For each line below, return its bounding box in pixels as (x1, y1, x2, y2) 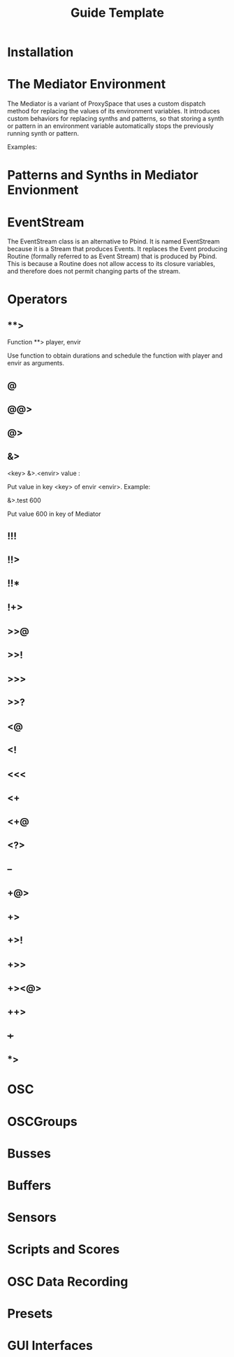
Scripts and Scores (7, 1242, 120, 1258)
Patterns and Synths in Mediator (7, 167, 199, 183)
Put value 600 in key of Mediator (7, 509, 101, 519)
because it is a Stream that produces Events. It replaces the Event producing (7, 245, 228, 253)
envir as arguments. (7, 359, 65, 367)
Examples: (7, 143, 37, 151)
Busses (7, 1146, 51, 1161)
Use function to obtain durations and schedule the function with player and (7, 351, 224, 360)
